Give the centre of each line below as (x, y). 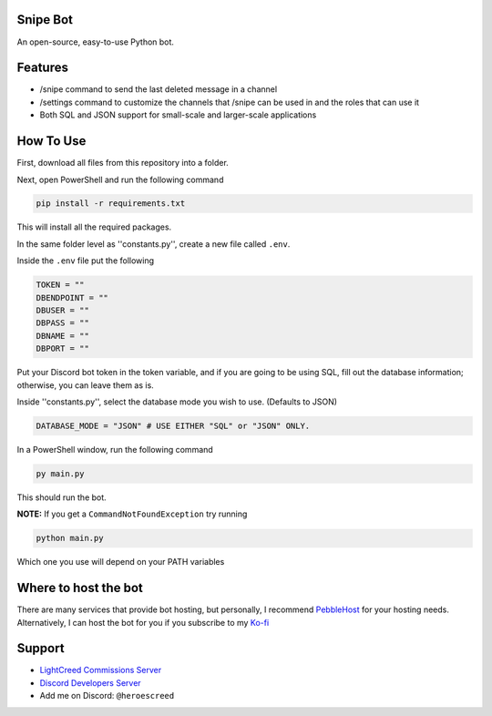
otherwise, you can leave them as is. (85, 385)
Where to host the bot (80, 588)
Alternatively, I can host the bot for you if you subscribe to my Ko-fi (143, 622)
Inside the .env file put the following (86, 261)
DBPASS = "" (63, 323)
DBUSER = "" (63, 311)
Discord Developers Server (90, 682)
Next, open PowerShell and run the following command (120, 179)
